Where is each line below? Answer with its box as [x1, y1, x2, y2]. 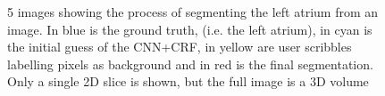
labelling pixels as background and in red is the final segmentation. [7, 54, 373, 73]
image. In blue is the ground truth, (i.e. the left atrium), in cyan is [7, 20, 372, 38]
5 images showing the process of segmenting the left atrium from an [7, 3, 379, 20]
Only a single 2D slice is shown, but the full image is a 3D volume [7, 72, 369, 91]
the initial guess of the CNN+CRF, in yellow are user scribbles [7, 37, 352, 56]
